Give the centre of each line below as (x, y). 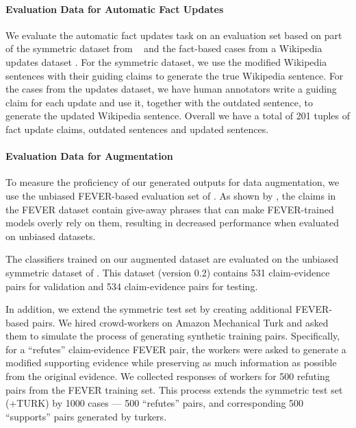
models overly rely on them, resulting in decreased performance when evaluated (172, 223)
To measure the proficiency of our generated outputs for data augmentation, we (173, 182)
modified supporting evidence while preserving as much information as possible (171, 362)
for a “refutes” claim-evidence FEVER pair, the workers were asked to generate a (176, 349)
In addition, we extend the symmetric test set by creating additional (149, 309)
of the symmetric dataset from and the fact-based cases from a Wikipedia (164, 48)
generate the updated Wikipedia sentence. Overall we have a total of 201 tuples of (178, 116)
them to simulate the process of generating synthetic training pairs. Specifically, (173, 336)
